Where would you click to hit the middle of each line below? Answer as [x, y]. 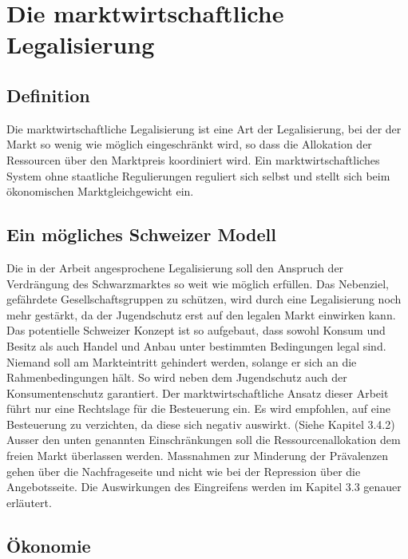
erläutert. [29, 502]
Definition [48, 95]
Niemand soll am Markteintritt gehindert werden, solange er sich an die [182, 361]
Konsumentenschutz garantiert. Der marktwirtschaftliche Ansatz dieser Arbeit [198, 392]
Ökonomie [49, 545]
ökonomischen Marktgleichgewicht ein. [100, 191]
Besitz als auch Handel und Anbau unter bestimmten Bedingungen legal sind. [196, 345]
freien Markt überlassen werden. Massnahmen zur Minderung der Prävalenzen [198, 456]
